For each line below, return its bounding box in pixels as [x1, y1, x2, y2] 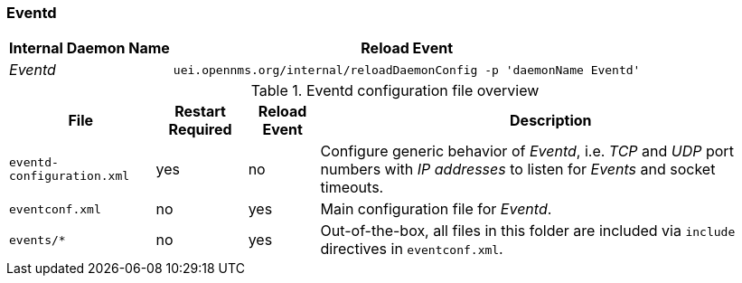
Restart [174, 102, 226, 121]
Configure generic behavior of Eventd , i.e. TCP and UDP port [320, 142, 734, 161]
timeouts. [320, 178, 384, 197]
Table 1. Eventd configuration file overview [250, 81, 540, 100]
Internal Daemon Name [9, 39, 170, 58]
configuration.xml [9, 169, 130, 184]
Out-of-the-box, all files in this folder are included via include [320, 222, 736, 241]
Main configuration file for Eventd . [320, 200, 552, 219]
